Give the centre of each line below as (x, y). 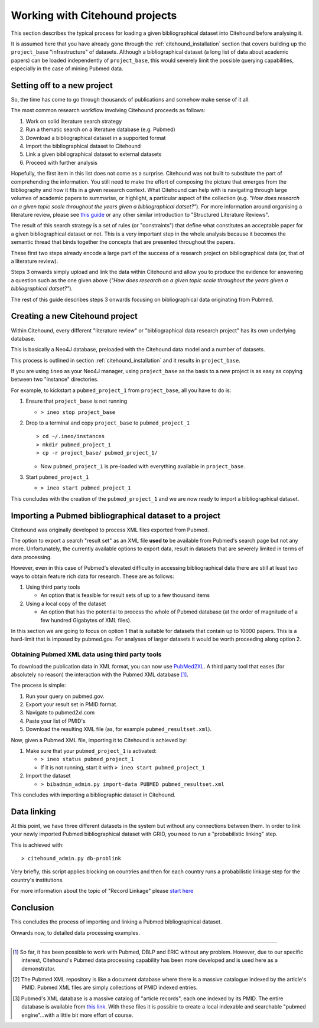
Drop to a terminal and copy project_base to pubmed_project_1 (108, 423)
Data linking (33, 812)
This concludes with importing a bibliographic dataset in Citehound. (93, 795)
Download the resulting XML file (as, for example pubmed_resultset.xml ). (119, 729)
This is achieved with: (38, 845)
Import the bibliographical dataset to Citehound (83, 146)
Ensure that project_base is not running (77, 401)
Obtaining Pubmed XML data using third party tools (86, 654)
